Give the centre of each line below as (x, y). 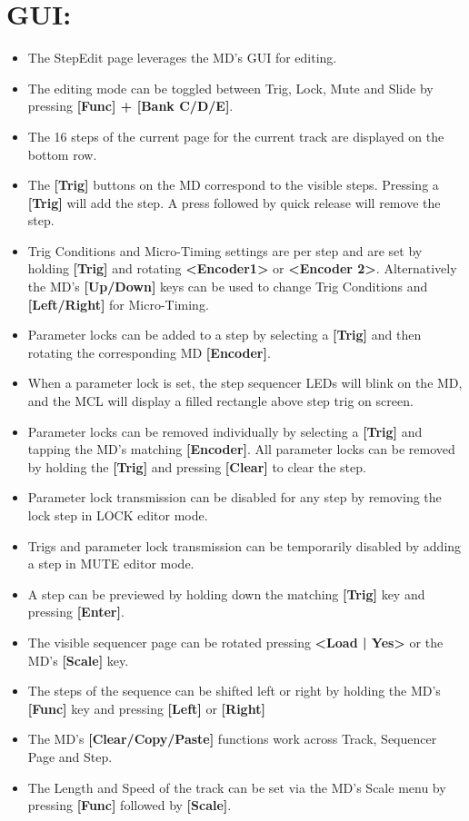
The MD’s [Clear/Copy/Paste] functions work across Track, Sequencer (232, 739)
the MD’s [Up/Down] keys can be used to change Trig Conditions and (228, 287)
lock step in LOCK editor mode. (118, 515)
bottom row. (62, 154)
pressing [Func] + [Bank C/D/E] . (130, 106)
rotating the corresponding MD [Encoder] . (149, 352)
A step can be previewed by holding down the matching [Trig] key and (226, 593)
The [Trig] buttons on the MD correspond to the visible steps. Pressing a (233, 185)
